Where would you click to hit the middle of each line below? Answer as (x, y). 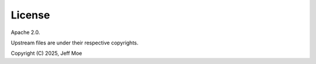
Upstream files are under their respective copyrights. (75, 43)
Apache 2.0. (25, 32)
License (30, 15)
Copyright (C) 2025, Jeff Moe (47, 53)
